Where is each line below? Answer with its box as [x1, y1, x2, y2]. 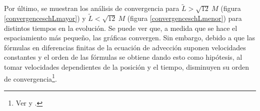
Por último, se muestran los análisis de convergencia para [4, 3, 179, 13]
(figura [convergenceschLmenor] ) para [127, 13, 242, 23]
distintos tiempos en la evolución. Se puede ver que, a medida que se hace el [4, 22, 237, 33]
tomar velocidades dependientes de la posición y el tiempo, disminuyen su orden [4, 62, 249, 72]
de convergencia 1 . [4, 72, 57, 84]
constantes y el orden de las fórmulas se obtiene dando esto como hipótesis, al [4, 52, 242, 62]
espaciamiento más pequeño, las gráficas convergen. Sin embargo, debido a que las [4, 32, 255, 43]
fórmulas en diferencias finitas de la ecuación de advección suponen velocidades [4, 42, 246, 52]
